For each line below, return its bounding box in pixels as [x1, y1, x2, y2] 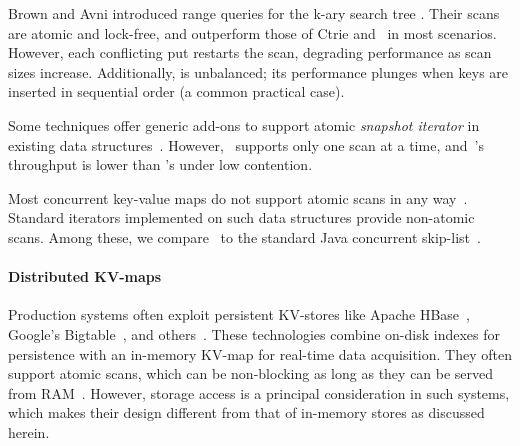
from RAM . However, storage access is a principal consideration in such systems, [8, 382, 510, 403]
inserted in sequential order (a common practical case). [8, 81, 345, 102]
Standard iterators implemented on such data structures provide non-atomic [8, 207, 475, 228]
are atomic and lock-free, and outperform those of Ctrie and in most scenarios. [8, 22, 497, 43]
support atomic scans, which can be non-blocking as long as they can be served [8, 363, 494, 384]
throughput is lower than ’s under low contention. [8, 154, 313, 175]
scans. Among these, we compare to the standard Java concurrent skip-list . [8, 226, 481, 247]
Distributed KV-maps [8, 266, 162, 287]
